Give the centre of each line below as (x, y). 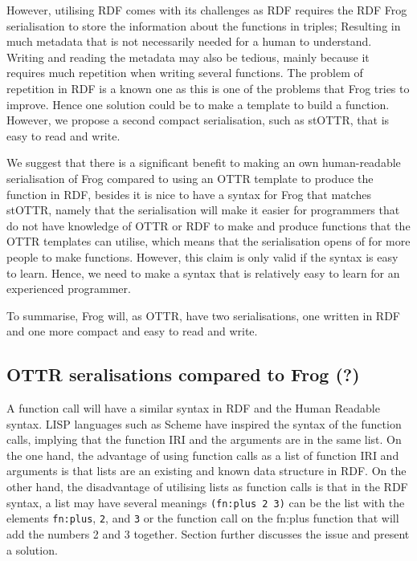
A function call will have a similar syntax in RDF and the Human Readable (193, 408)
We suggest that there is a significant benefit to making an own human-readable (204, 163)
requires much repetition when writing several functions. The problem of (185, 73)
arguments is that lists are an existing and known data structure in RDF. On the (206, 471)
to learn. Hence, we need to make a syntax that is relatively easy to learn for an (203, 272)
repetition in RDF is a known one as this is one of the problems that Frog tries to (208, 88)
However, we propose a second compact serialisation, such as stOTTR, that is (198, 120)
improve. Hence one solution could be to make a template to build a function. (198, 104)
